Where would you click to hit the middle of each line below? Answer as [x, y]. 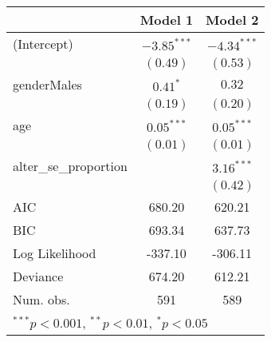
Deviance [38, 276]
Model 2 [232, 20]
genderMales [47, 84]
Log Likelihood [55, 253]
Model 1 [167, 20]
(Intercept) [43, 44]
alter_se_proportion [70, 166]
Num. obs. [41, 299]
